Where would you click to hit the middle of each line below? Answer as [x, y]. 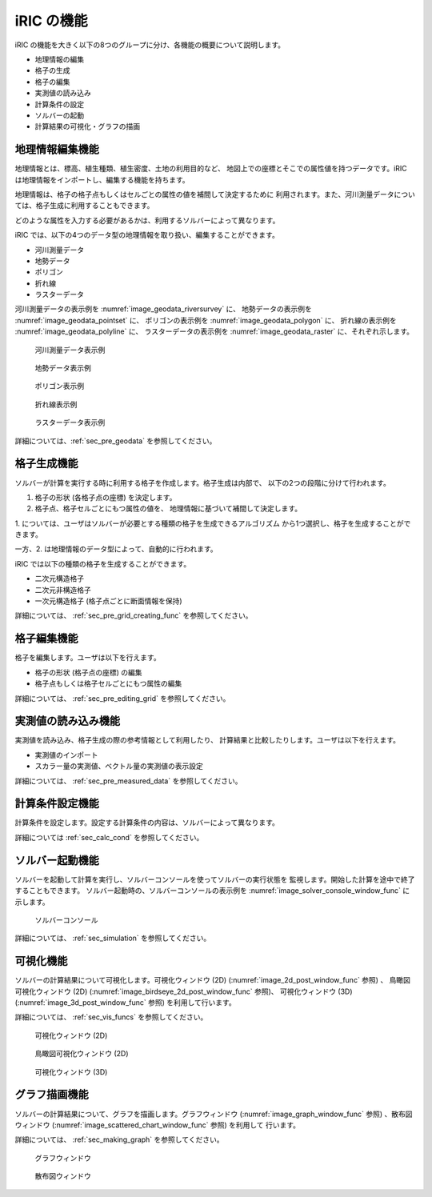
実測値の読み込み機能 [67, 721]
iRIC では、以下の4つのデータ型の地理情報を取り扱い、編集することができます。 [147, 235]
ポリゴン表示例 [59, 386]
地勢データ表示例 [63, 368]
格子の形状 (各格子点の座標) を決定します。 [106, 497]
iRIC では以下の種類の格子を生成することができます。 [103, 563]
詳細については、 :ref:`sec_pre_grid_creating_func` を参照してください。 [134, 615]
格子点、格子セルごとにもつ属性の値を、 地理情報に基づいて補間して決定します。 [168, 509]
